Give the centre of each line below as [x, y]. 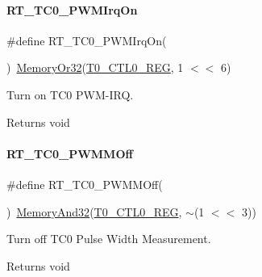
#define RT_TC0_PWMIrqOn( [87, 40]
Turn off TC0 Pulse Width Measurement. [109, 239]
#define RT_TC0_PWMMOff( [85, 184]
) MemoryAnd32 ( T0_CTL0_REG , [94, 211]
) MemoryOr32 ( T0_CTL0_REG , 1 [95, 67]
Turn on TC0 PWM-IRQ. [70, 94]
